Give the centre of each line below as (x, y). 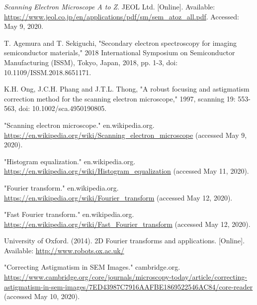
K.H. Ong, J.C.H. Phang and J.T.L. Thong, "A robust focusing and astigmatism (127, 89)
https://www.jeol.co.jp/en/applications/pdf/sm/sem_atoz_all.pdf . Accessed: (122, 16)
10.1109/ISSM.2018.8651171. (48, 72)
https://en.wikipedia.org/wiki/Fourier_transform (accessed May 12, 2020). (118, 197)
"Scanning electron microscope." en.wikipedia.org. (79, 125)
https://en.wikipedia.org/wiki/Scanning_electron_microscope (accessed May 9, (126, 135)
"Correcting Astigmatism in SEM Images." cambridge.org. (92, 267)
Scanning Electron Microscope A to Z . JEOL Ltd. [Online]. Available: (110, 6)
